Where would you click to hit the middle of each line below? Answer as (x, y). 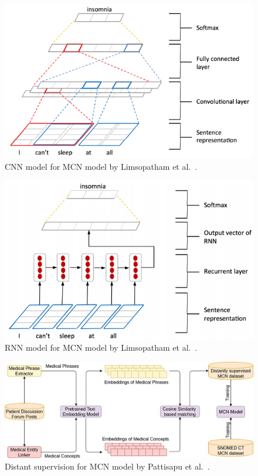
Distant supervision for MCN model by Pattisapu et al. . (107, 466)
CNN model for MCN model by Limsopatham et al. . (101, 166)
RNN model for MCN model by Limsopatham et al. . (101, 347)
